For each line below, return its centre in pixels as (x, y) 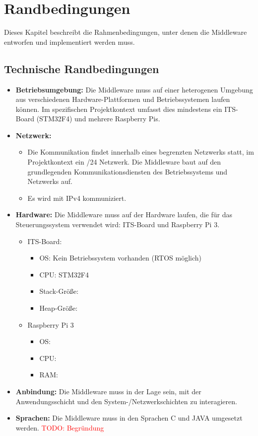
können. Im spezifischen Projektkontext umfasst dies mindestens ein (119, 109)
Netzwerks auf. (50, 181)
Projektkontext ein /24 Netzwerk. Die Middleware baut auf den (124, 162)
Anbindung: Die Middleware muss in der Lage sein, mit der (108, 391)
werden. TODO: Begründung (60, 427)
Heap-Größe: (59, 308)
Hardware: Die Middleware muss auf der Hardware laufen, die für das (124, 215)
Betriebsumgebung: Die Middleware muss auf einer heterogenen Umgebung (134, 89)
